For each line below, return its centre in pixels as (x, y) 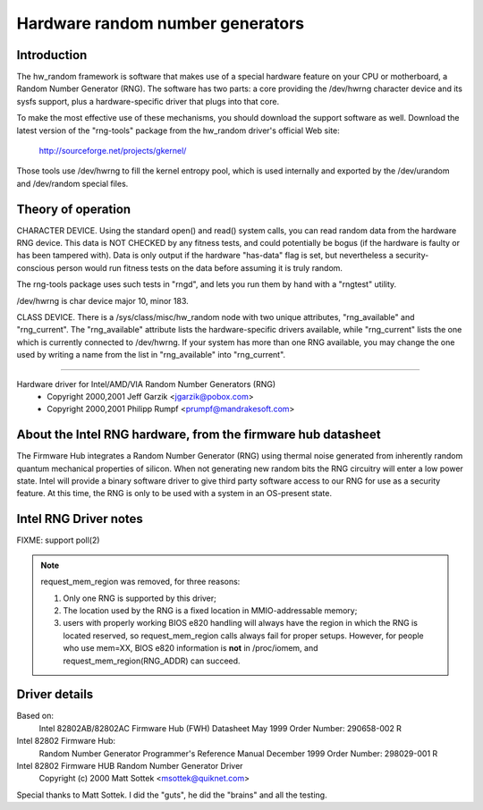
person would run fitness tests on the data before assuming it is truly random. (200, 267)
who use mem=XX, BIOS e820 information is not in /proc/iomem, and (191, 648)
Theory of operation (74, 209)
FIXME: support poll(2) (58, 540)
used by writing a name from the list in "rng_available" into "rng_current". (151, 355)
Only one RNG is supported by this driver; (140, 598)
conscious (36, 267)
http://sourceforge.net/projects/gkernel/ (113, 151)
